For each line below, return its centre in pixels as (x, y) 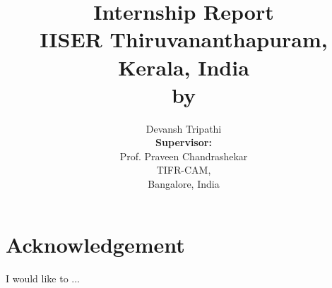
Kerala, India (184, 67)
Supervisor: (184, 142)
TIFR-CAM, (184, 170)
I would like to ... (43, 278)
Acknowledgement (95, 244)
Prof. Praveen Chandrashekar (184, 156)
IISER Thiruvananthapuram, (184, 39)
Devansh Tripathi (184, 128)
